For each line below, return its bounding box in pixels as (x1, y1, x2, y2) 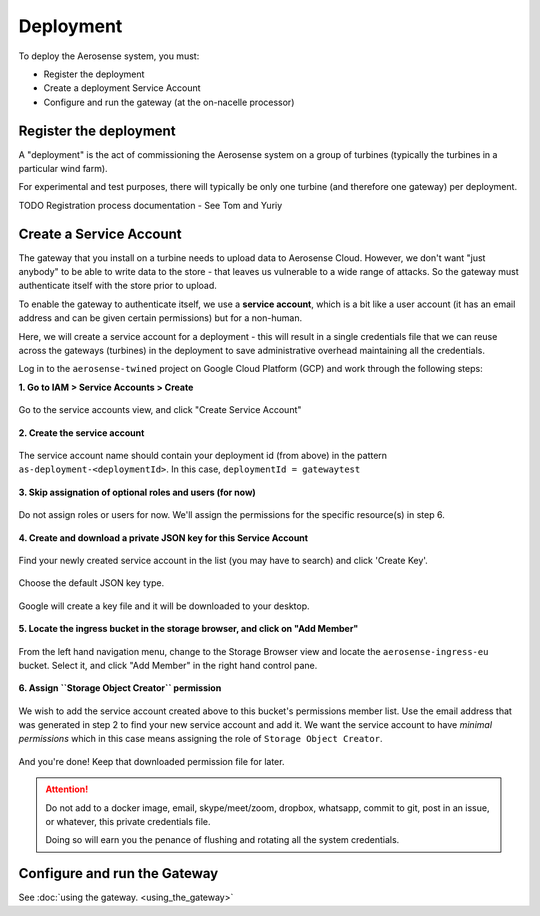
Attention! (45, 783, 89, 795)
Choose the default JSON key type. (18, 577, 165, 589)
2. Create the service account (18, 426, 145, 439)
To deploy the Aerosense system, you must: (18, 50, 200, 62)
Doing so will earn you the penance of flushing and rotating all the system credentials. (45, 834, 400, 846)
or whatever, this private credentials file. (45, 816, 211, 828)
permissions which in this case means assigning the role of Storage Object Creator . (18, 733, 383, 745)
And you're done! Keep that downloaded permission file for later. (18, 755, 285, 767)
